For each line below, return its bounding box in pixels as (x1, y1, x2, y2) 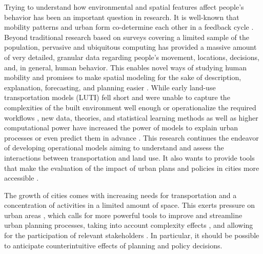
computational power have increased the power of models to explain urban (4, 122, 238, 133)
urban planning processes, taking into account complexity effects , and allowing (4, 220, 253, 230)
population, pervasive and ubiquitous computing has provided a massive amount (4, 42, 257, 52)
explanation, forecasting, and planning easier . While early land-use (4, 82, 216, 92)
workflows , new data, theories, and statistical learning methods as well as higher (4, 112, 258, 123)
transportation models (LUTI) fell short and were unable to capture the (4, 92, 230, 103)
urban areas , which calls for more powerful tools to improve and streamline (4, 209, 242, 220)
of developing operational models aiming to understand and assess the (4, 142, 224, 153)
